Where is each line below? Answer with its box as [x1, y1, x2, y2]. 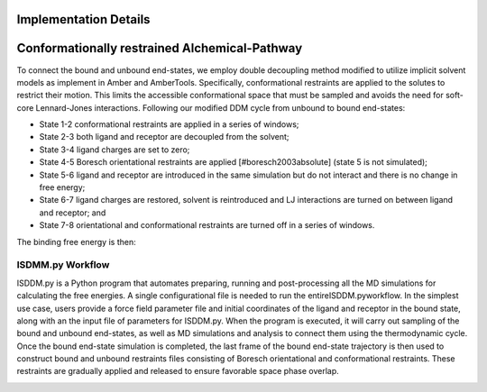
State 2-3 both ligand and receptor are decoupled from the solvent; [39, 132, 289, 142]
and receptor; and [39, 207, 106, 218]
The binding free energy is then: [16, 236, 136, 247]
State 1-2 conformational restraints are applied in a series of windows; [39, 119, 299, 130]
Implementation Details [16, 12, 151, 27]
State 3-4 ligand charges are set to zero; [39, 144, 190, 155]
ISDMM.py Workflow [16, 259, 110, 271]
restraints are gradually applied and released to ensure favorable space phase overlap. [16, 366, 340, 377]
